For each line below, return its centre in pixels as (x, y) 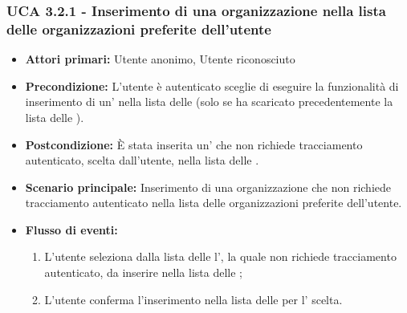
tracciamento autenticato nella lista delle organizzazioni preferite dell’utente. (214, 203)
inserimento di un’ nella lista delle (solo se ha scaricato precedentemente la (209, 102)
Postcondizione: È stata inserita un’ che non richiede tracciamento (194, 144)
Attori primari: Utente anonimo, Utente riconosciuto (160, 59)
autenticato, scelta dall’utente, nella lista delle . (142, 160)
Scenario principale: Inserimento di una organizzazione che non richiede (208, 187)
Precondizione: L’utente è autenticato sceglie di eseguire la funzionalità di (212, 85)
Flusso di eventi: (71, 229)
